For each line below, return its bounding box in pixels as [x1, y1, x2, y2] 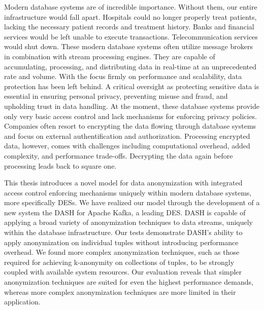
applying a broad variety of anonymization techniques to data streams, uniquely [4, 217, 253, 227]
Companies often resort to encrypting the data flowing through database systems [4, 121, 256, 131]
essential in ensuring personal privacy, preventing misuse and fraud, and [4, 91, 228, 101]
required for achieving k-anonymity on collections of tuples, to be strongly [4, 256, 235, 267]
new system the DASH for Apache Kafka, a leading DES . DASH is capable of [4, 207, 246, 217]
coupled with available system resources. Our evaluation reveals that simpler [4, 266, 242, 277]
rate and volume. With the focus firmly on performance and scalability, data [4, 71, 242, 82]
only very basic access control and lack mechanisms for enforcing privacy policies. [4, 110, 257, 121]
